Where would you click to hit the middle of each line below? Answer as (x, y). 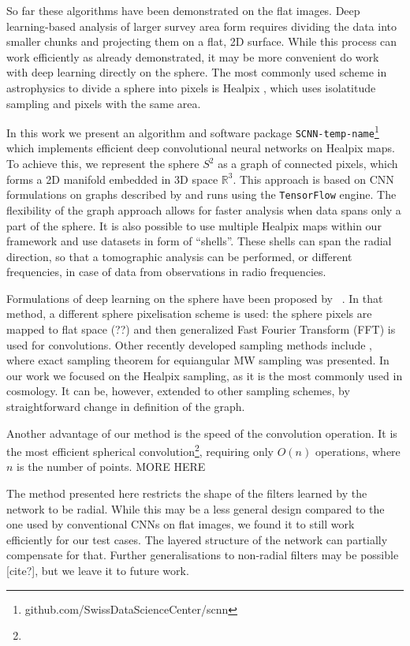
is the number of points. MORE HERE (111, 467)
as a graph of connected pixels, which (308, 164)
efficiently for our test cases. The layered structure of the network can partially (197, 539)
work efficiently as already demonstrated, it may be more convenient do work (193, 56)
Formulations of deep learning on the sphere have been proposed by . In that (195, 298)
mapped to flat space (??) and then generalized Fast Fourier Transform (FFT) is (201, 329)
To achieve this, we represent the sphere (103, 164)
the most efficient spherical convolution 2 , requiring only (140, 450)
